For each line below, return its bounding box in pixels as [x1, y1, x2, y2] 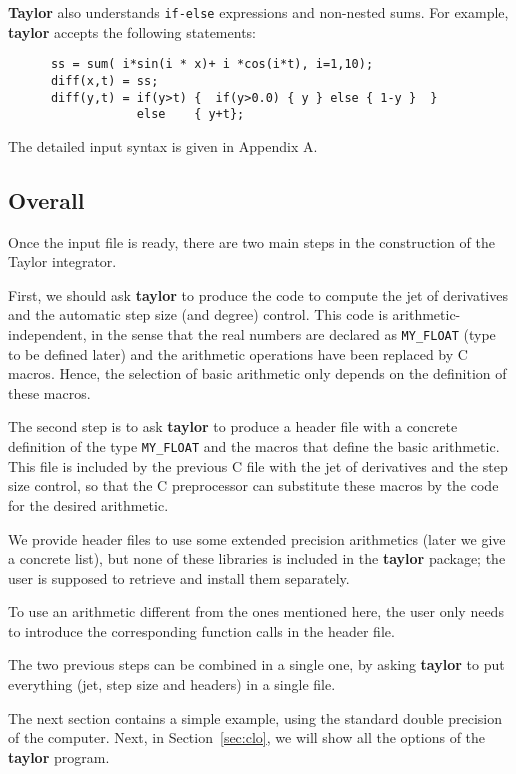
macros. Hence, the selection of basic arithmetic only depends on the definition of [8, 363, 507, 384]
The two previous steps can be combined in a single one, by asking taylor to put [8, 654, 505, 675]
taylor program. [8, 746, 110, 767]
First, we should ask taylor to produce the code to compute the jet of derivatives [8, 284, 508, 305]
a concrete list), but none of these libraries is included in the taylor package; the [8, 548, 506, 569]
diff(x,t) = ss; [50, 73, 159, 88]
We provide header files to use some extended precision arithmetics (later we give [8, 528, 506, 549]
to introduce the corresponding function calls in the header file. [8, 620, 395, 641]
